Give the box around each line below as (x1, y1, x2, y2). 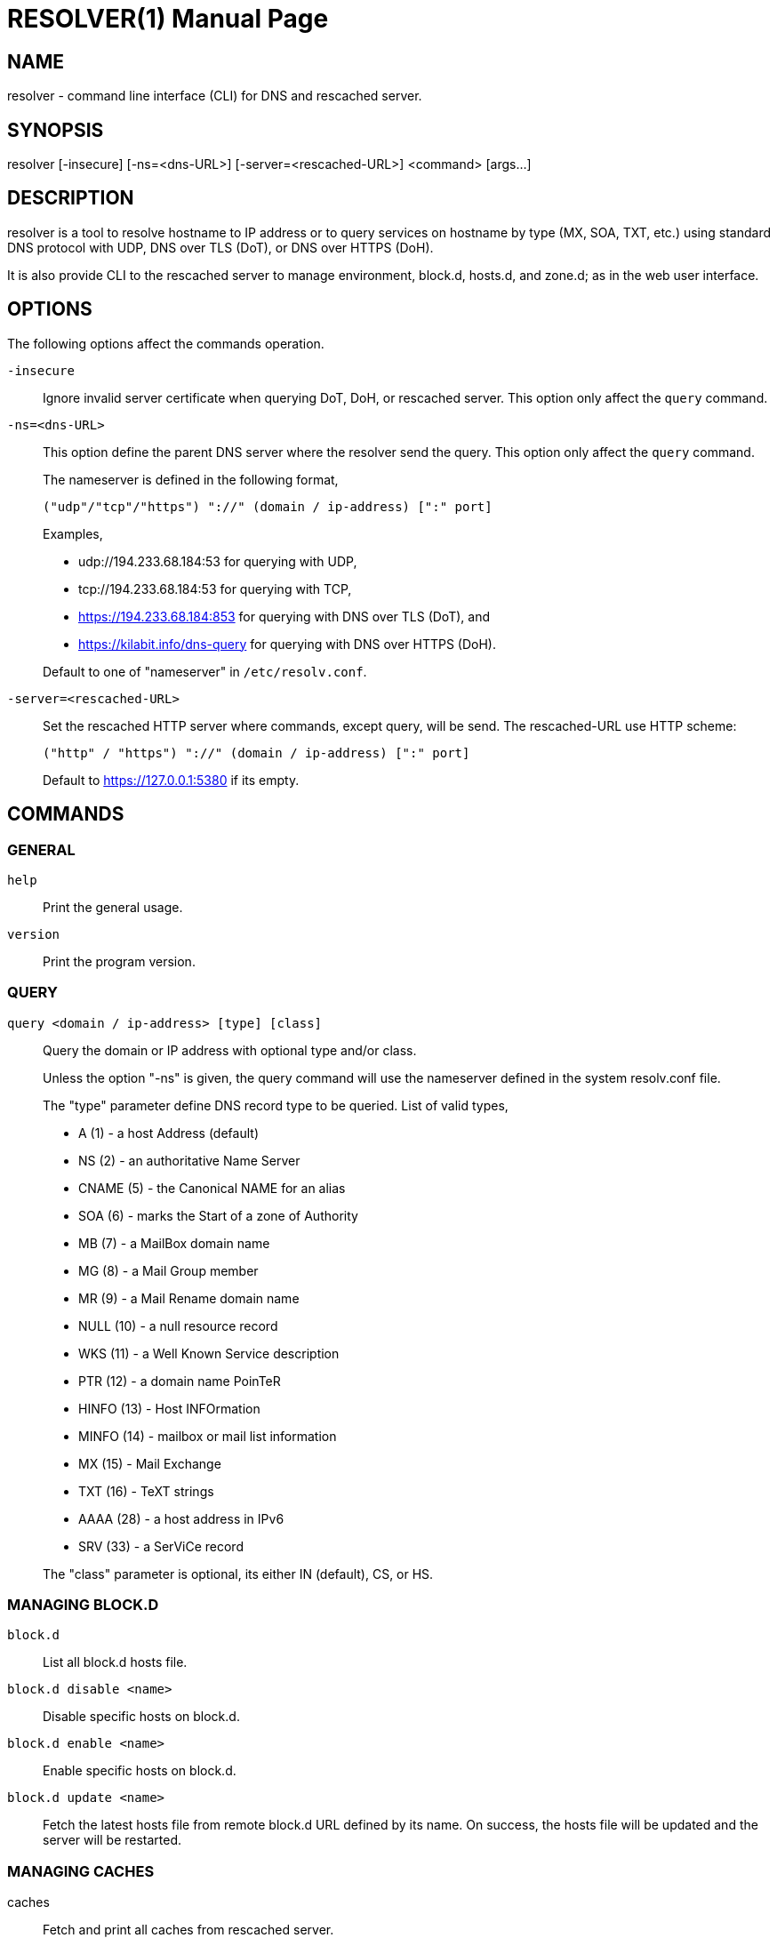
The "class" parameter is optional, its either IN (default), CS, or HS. (43, 1566, 434, 1582)
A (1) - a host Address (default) (78, 1125, 259, 1141)
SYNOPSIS (7, 118, 104, 141)
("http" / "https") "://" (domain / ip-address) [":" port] (43, 745, 470, 760)
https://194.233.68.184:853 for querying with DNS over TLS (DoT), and (78, 608, 490, 624)
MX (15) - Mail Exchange (78, 1455, 221, 1471)
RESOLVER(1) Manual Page (7, 4, 329, 34)
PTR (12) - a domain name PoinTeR (78, 1373, 281, 1389)
